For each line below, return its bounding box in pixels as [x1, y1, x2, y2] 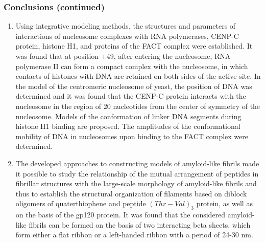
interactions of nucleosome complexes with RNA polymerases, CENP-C [15, 30, 239, 41]
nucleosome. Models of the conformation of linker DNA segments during [15, 111, 242, 121]
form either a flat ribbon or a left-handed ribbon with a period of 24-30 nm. [15, 229, 253, 240]
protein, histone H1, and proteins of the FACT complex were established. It [15, 40, 253, 51]
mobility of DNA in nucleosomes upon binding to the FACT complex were [15, 130, 248, 141]
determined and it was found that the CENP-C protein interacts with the [15, 91, 246, 101]
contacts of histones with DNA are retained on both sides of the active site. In [15, 71, 261, 81]
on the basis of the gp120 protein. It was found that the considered [15, 209, 226, 220]
